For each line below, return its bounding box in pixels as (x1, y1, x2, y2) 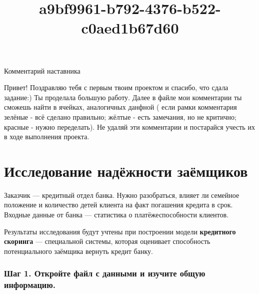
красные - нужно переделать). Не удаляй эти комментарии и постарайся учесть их (4, 121, 255, 132)
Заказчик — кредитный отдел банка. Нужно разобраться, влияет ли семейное (4, 189, 239, 200)
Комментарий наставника (4, 65, 80, 76)
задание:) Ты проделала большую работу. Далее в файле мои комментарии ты (4, 92, 242, 102)
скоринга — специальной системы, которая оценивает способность (4, 236, 210, 246)
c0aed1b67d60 (81, 18, 179, 38)
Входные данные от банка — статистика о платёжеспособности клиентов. (4, 209, 229, 220)
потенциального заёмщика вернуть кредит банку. (4, 245, 153, 256)
